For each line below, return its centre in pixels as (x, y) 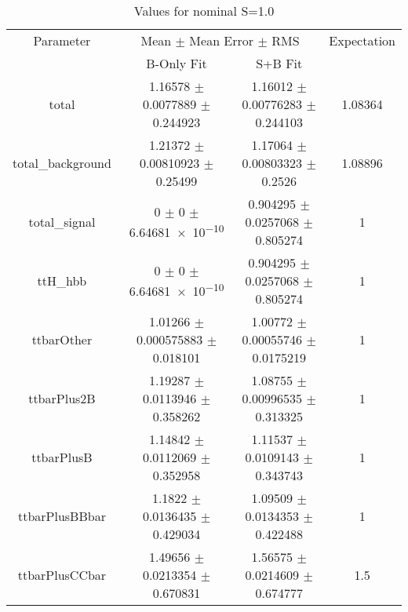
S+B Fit (279, 63)
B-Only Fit (177, 63)
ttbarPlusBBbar (62, 516)
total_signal (62, 222)
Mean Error (222, 40)
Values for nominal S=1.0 (204, 11)
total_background (62, 163)
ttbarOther (62, 339)
